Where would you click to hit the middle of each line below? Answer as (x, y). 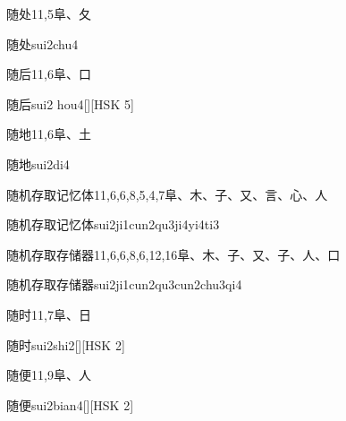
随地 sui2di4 (38, 163)
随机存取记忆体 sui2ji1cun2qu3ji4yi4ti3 (113, 224)
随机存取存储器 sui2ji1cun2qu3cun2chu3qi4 (124, 284)
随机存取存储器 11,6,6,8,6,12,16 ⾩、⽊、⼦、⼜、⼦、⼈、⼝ (173, 254)
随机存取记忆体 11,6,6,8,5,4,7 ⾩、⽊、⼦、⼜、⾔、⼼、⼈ (167, 194)
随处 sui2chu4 (42, 43)
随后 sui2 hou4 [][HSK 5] (70, 103)
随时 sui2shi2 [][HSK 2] (66, 344)
